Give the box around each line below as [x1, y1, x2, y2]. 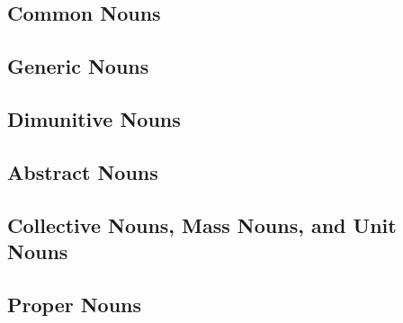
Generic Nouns [7, 52, 149, 80]
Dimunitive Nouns [7, 104, 181, 132]
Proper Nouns [7, 290, 142, 318]
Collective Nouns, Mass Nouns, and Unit [7, 211, 397, 238]
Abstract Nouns [7, 157, 158, 185]
